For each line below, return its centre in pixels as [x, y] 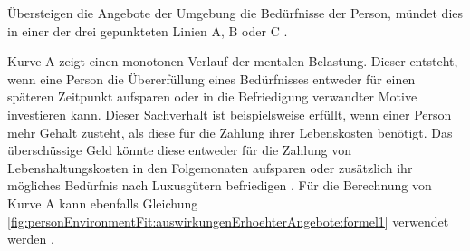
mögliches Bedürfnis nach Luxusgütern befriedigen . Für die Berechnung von [220, 185]
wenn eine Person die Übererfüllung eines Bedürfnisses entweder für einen [211, 78]
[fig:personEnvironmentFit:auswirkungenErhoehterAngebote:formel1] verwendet [228, 221]
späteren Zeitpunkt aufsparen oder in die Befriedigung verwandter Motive [212, 97]
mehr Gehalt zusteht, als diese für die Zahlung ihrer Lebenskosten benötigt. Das [230, 132]
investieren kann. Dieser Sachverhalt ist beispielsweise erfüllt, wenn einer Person [230, 114]
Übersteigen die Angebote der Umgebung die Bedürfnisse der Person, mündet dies [235, 13]
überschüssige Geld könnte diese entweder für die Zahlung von [180, 150]
